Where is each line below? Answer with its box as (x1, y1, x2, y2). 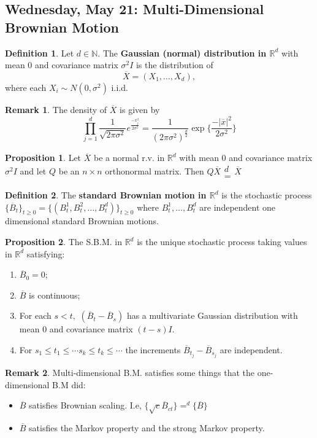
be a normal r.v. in (93, 151, 165, 164)
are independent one (199, 200, 276, 213)
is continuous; (29, 288, 80, 301)
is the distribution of (136, 58, 213, 71)
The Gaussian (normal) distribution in (102, 46, 267, 59)
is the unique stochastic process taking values (137, 235, 307, 248)
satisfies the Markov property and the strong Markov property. (29, 421, 265, 434)
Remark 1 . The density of (5, 103, 107, 115)
